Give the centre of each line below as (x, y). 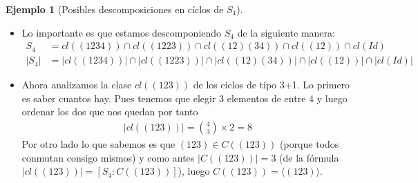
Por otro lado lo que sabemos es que (98, 144)
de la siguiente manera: (286, 32)
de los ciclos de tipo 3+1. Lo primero (272, 85)
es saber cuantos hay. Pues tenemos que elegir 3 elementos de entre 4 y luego (184, 98)
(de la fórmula (309, 157)
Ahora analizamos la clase (77, 85)
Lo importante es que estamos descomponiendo (122, 32)
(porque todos (310, 144)
